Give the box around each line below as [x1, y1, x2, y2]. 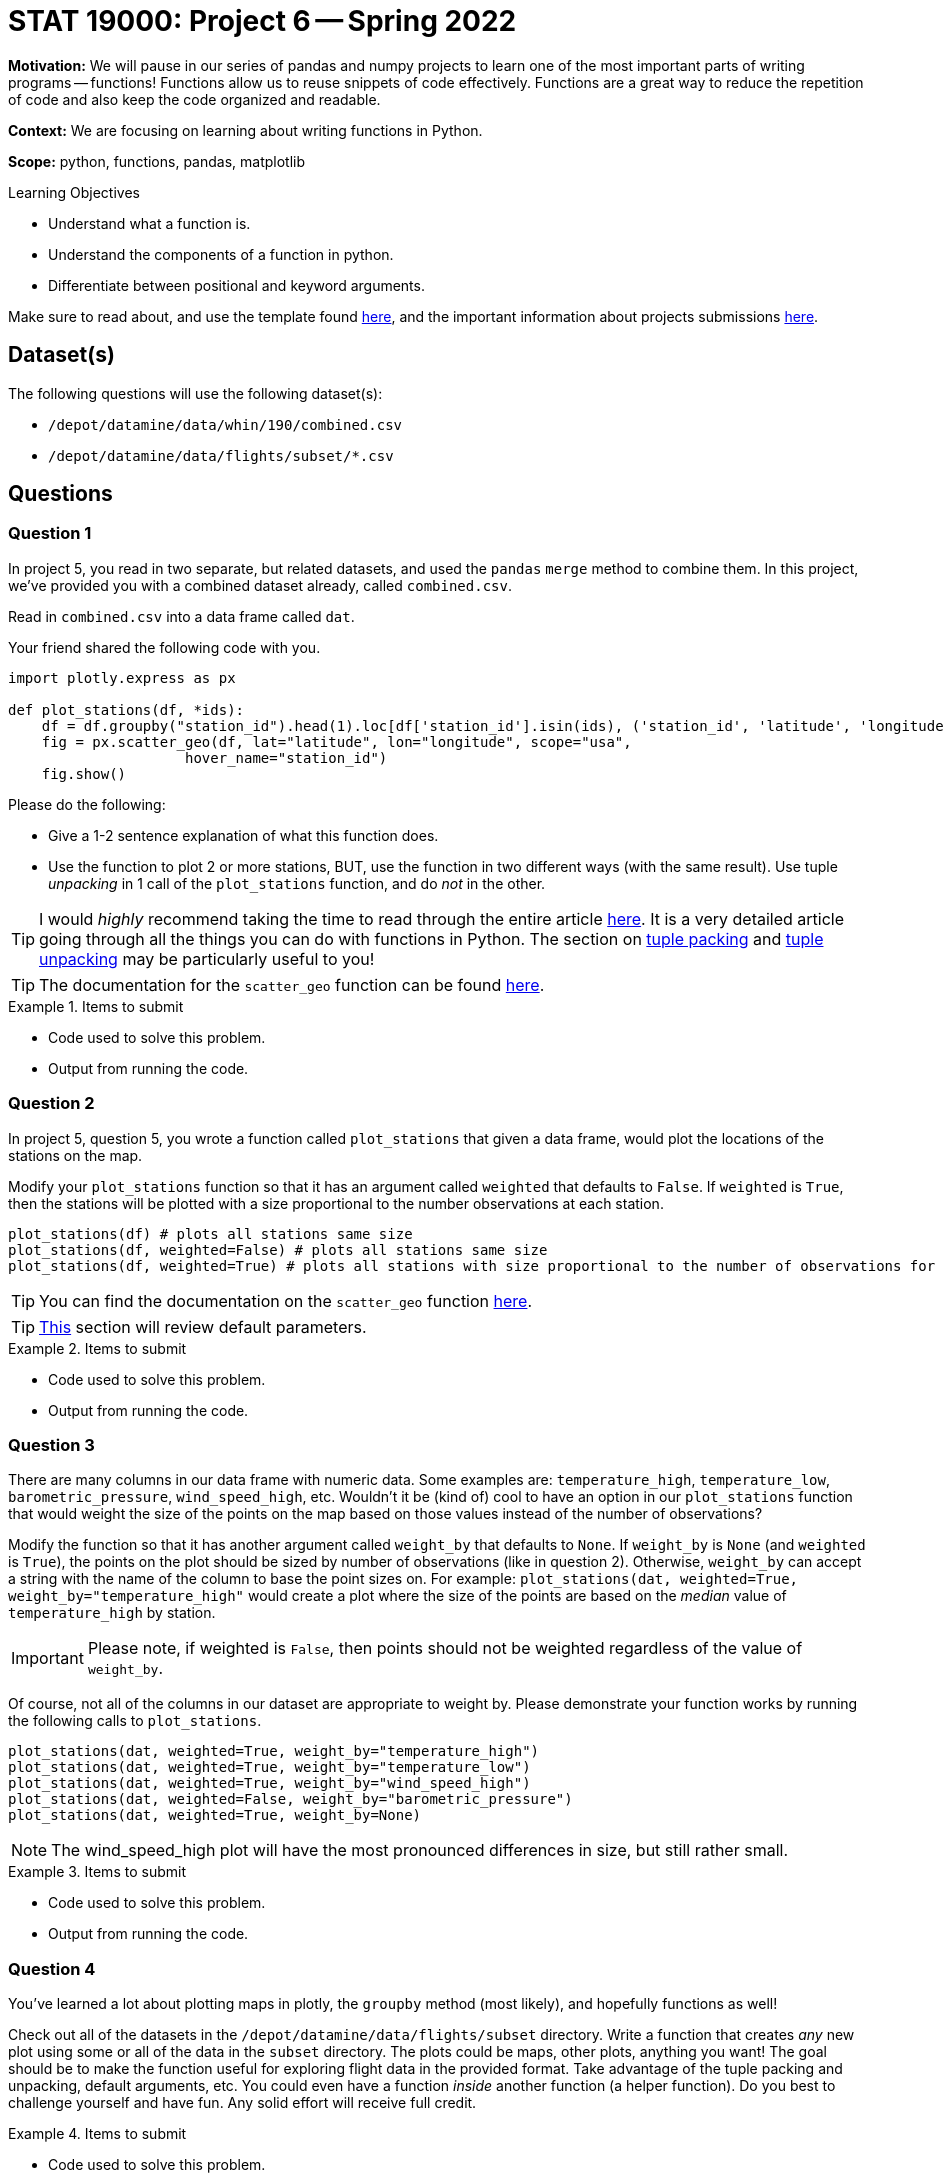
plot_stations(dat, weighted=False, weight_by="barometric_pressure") [8, 1791, 573, 1808]
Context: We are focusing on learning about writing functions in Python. [8, 121, 483, 139]
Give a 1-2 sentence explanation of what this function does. [48, 826, 439, 844]
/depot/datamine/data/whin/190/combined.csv [48, 416, 403, 433]
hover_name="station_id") [185, 749, 388, 766]
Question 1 [8, 523, 92, 544]
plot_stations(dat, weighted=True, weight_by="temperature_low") [8, 1759, 531, 1776]
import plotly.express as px [8, 669, 236, 686]
